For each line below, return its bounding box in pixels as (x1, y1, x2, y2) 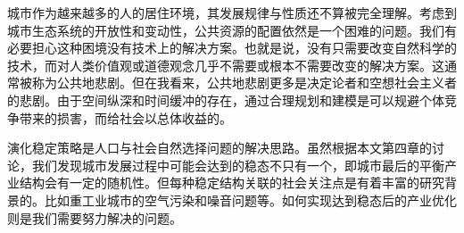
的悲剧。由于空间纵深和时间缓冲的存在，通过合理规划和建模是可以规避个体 (7, 90, 444, 109)
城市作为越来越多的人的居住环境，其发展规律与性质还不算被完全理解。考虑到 (7, 4, 457, 21)
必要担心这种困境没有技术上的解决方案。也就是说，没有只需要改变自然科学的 (7, 38, 457, 57)
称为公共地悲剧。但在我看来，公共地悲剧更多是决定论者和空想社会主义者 (31, 73, 457, 92)
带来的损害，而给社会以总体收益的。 (19, 108, 232, 127)
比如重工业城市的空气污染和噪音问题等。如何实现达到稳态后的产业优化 (44, 190, 457, 209)
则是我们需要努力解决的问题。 (7, 208, 182, 227)
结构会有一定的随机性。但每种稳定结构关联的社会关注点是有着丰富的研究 (19, 173, 444, 192)
